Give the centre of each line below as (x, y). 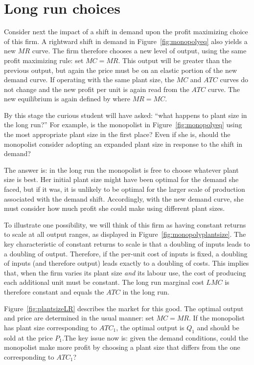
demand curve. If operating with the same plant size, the (89, 80)
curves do (234, 80)
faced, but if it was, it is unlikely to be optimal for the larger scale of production (125, 189)
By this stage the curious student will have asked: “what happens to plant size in (126, 115)
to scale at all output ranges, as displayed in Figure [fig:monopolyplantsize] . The (125, 234)
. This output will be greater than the (175, 60)
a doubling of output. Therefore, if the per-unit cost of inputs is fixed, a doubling (126, 253)
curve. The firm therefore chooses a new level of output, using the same (139, 51)
